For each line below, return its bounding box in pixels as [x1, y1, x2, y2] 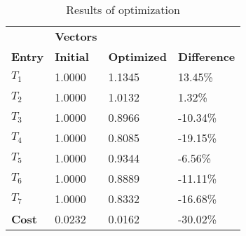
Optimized [108, 48, 168, 64]
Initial [55, 48, 89, 64]
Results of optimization [66, 1, 180, 18]
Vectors [55, 28, 97, 44]
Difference [178, 48, 235, 64]
